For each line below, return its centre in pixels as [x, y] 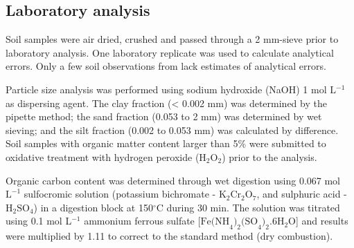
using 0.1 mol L [39, 221]
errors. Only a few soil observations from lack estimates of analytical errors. [166, 66]
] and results [322, 221]
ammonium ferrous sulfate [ [142, 221]
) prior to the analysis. [269, 156]
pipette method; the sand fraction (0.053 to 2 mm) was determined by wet [164, 116]
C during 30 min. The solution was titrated [248, 207]
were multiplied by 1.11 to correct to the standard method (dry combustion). [169, 236]
